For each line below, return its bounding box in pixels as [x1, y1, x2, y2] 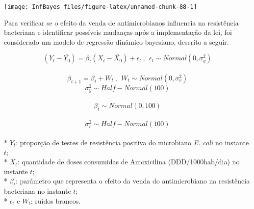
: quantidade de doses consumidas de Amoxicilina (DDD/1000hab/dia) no [17, 157, 240, 167]
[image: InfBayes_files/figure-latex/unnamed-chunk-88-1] [4, 3, 197, 10]
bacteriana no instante [4, 186, 71, 196]
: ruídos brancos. [30, 195, 81, 206]
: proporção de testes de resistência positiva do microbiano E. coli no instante [16, 137, 249, 148]
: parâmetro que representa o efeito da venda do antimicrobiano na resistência [15, 176, 250, 186]
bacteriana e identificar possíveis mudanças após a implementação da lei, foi [4, 27, 232, 37]
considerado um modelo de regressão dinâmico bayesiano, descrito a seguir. [4, 36, 229, 47]
